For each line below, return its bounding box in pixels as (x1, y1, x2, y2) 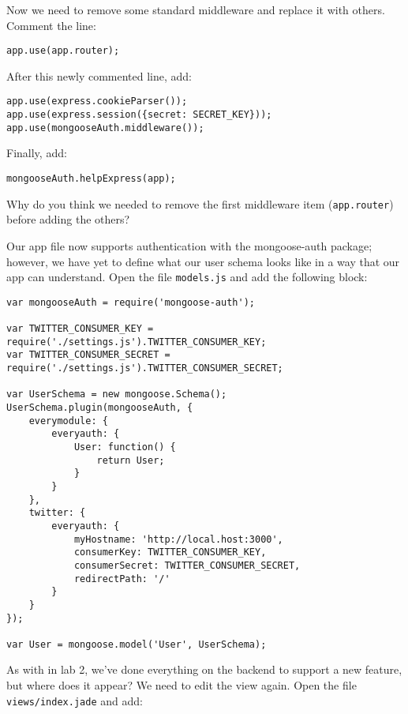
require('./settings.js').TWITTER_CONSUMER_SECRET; (6, 363, 283, 374)
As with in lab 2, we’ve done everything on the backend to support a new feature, (6, 661, 402, 678)
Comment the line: (6, 17, 96, 33)
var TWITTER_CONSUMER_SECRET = (6, 349, 170, 361)
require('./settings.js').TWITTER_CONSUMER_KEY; (6, 336, 267, 348)
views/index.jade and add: (6, 692, 143, 708)
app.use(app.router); (6, 45, 120, 57)
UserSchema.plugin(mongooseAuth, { (6, 402, 193, 413)
